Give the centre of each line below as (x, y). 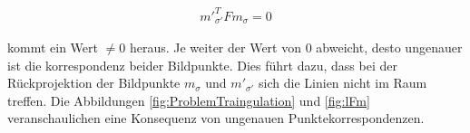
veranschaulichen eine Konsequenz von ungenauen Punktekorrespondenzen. (216, 118)
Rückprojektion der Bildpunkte (94, 83)
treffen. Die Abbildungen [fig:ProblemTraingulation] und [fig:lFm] (189, 100)
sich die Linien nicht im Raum (343, 83)
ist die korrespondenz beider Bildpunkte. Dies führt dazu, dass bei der (202, 65)
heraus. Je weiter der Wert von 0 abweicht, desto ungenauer (296, 47)
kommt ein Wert (53, 47)
